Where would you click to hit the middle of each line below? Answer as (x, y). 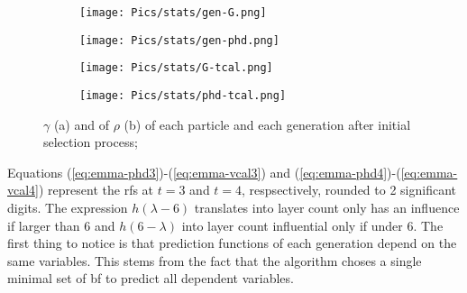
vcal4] (23, 190)
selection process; (91, 142)
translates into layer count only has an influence (327, 207)
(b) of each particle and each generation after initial (267, 124)
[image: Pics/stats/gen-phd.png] (179, 40)
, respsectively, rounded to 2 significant (349, 190)
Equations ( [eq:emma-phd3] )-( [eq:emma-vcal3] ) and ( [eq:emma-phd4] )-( (204, 172)
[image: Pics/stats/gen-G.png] (173, 13)
